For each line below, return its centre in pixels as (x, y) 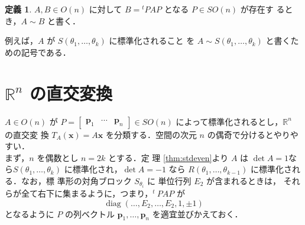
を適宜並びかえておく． (197, 213)
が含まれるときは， (243, 180)
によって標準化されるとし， (229, 121)
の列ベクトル (90, 213)
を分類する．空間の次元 (151, 134)
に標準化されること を (152, 41)
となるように (30, 213)
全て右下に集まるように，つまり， (87, 193)
